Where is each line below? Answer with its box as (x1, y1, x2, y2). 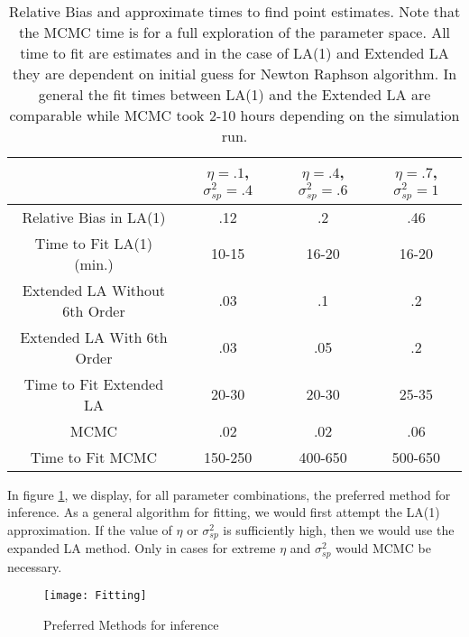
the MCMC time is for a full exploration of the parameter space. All (18, 22, 451, 42)
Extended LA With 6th (20, 326, 168, 347)
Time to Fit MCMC (30, 446, 158, 467)
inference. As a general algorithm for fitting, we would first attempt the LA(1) (7, 503, 440, 522)
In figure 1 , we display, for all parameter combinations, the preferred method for (7, 485, 451, 503)
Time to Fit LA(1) (34, 232, 153, 254)
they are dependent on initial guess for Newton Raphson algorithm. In (12, 63, 457, 84)
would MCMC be (336, 539, 431, 558)
